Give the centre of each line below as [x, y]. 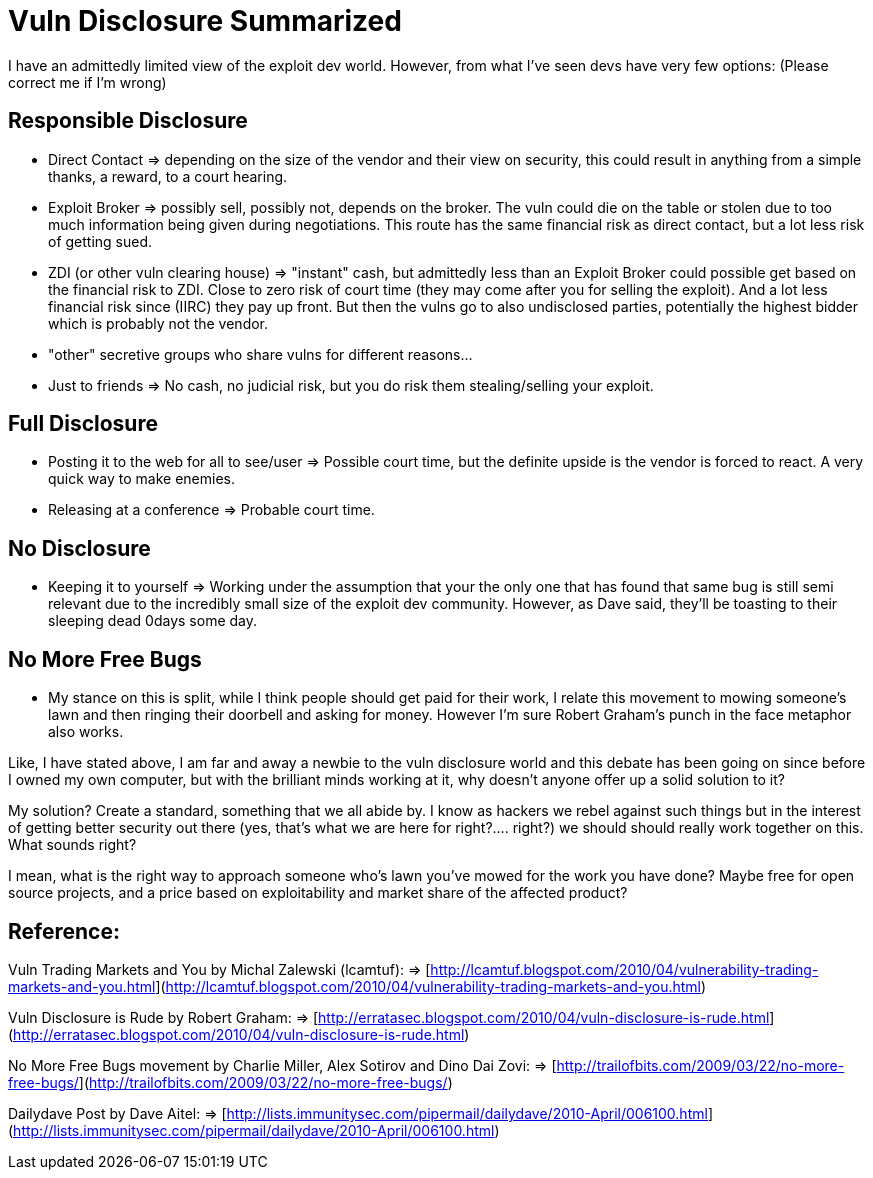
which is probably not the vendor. [158, 323]
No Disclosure [79, 548]
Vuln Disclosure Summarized [205, 21]
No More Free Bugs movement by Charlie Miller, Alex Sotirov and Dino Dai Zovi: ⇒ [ [282, 1065]
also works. [86, 732]
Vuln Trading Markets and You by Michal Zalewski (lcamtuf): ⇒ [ [219, 969]
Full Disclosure [83, 424]
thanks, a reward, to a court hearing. [168, 176]
